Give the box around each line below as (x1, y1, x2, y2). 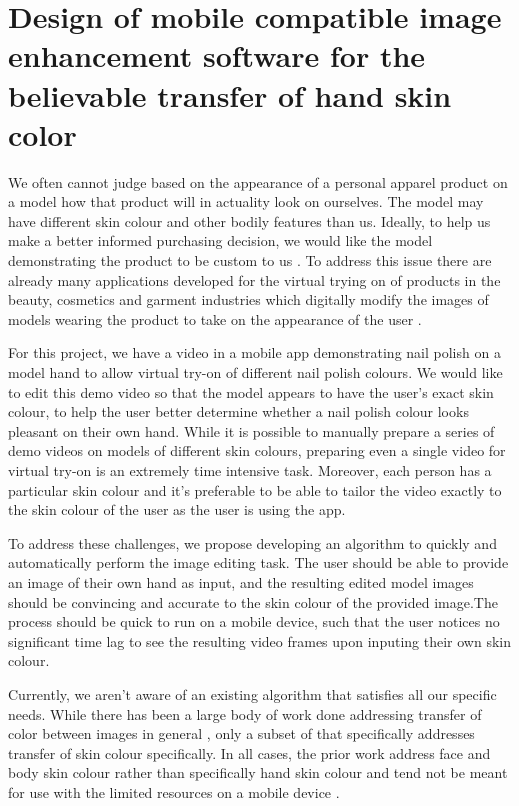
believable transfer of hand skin (8, 74, 452, 115)
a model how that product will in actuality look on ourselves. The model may (8, 191, 484, 212)
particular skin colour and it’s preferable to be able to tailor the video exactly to (8, 479, 502, 500)
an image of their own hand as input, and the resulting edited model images (8, 571, 474, 592)
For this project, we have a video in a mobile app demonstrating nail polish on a (8, 342, 501, 363)
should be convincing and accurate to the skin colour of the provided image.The (8, 591, 498, 612)
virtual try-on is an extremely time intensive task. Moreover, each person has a (8, 460, 492, 480)
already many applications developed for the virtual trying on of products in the (8, 269, 501, 290)
